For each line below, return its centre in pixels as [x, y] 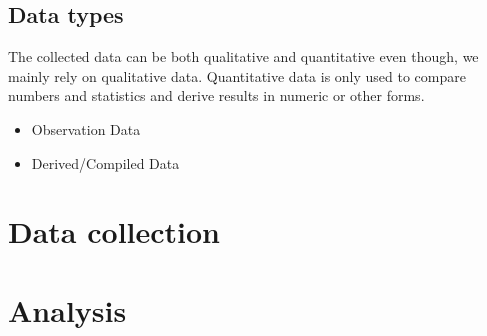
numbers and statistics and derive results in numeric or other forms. [216, 95]
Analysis [67, 309]
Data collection [114, 231]
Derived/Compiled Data [105, 162]
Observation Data [86, 128]
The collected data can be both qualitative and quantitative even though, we [243, 56]
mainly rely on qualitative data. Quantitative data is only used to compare [237, 75]
